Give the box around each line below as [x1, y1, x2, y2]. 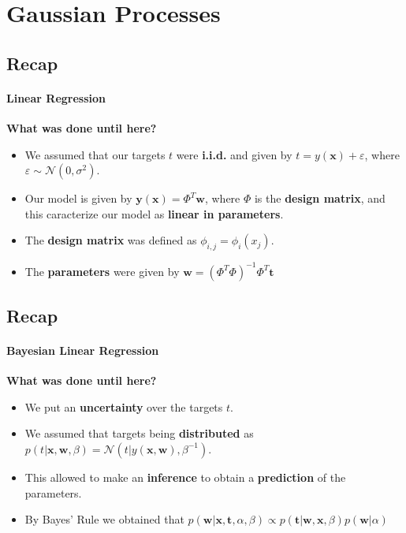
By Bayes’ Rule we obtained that [24, 511, 184, 527]
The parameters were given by [24, 263, 180, 279]
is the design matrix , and [254, 190, 386, 207]
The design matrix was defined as [24, 232, 197, 248]
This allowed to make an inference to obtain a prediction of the [24, 468, 346, 485]
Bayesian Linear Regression [6, 342, 159, 358]
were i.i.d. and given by [176, 146, 292, 162]
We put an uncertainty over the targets [24, 398, 223, 415]
